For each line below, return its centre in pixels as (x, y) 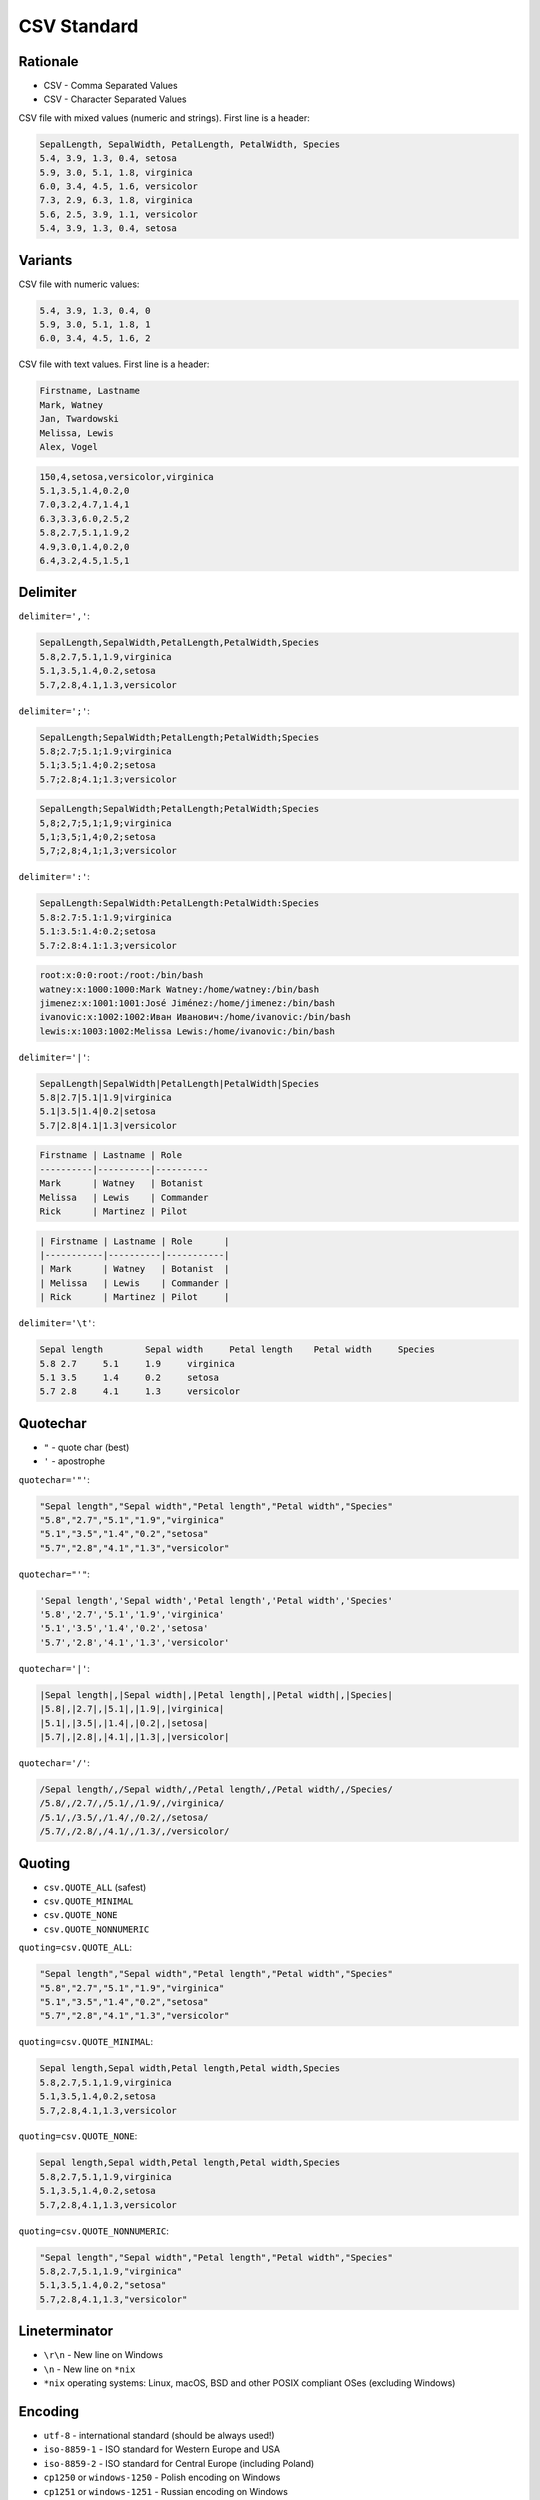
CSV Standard (78, 26)
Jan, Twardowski (79, 419)
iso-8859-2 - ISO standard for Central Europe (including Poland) (179, 2463)
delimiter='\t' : (57, 1323)
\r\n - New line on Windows (103, 2355)
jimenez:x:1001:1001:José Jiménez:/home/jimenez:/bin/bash (187, 1003)
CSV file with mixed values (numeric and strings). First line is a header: (164, 117)
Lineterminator (66, 2331)
